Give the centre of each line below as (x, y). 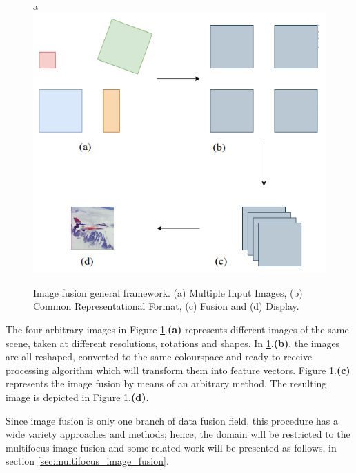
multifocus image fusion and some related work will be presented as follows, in (171, 447)
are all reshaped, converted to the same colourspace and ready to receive (159, 356)
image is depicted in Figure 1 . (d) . (77, 397)
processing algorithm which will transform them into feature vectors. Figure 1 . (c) (178, 370)
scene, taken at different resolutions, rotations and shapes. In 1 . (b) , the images (173, 343)
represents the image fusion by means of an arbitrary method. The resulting (166, 383)
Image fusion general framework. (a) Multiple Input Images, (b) (168, 292)
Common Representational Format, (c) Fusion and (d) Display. (166, 306)
